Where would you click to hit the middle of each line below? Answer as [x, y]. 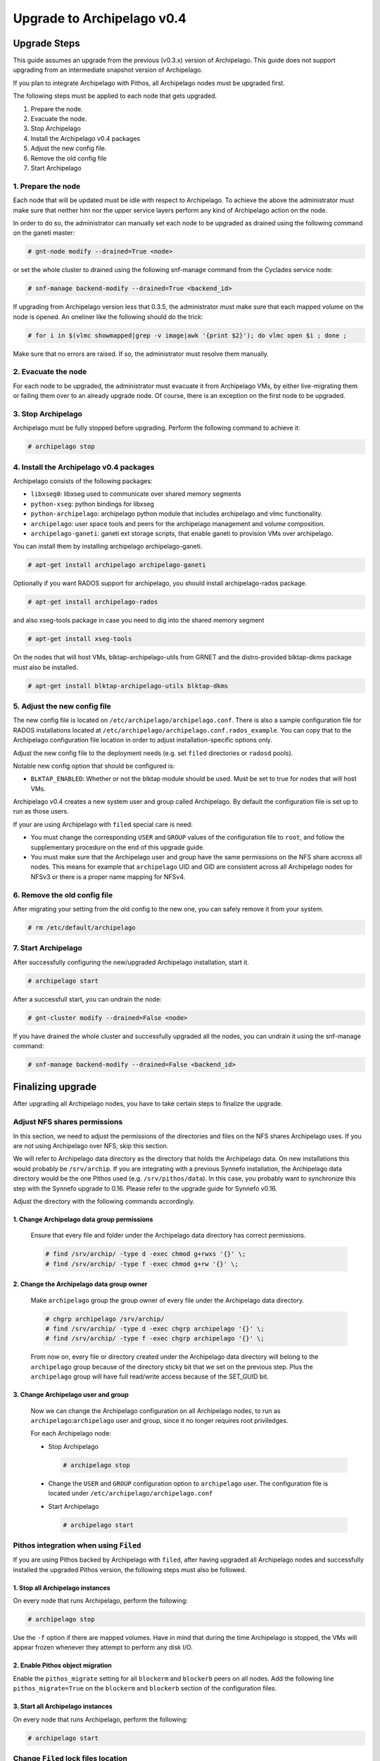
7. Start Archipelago [47, 948]
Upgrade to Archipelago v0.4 [100, 18]
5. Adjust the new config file [62, 706]
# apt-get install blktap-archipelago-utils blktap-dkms [128, 686]
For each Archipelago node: [71, 1433]
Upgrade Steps [46, 43]
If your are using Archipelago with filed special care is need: [103, 824]
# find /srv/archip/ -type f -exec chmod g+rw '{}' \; [142, 1264]
